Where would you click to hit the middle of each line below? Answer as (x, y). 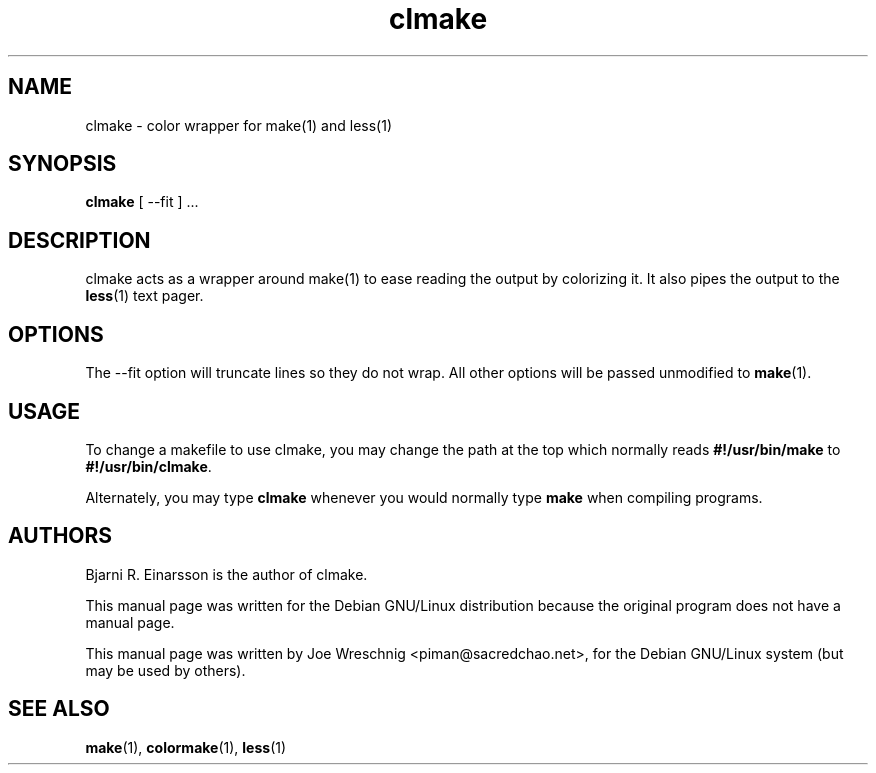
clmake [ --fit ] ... (142, 202)
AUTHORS (60, 536)
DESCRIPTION (79, 240)
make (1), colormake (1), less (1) (186, 747)
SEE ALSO (59, 709)
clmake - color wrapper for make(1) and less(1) (238, 125)
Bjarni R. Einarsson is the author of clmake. (226, 574)
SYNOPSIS (62, 164)
